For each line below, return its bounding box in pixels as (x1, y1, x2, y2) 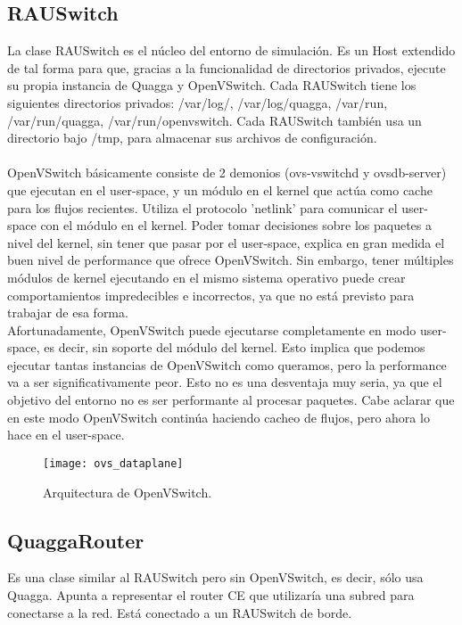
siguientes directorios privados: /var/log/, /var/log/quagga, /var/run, (7, 93, 388, 111)
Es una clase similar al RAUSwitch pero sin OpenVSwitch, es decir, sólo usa (7, 568, 424, 587)
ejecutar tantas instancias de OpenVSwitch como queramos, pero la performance (7, 355, 447, 374)
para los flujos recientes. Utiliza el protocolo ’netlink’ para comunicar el (7, 198, 398, 217)
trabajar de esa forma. (7, 303, 128, 322)
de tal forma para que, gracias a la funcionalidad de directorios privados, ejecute (7, 58, 446, 77)
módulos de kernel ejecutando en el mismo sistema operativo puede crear (7, 267, 406, 286)
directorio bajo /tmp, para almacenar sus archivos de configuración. (7, 128, 377, 147)
